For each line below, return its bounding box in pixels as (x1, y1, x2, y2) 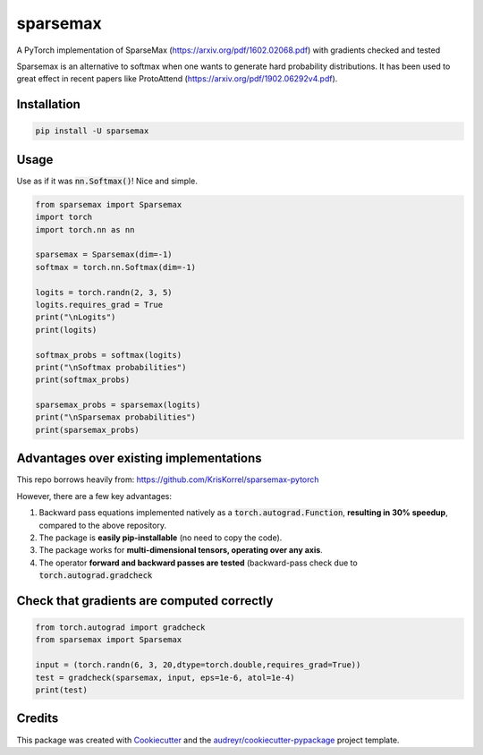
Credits (16, 711, 59, 726)
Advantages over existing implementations (16, 451, 263, 466)
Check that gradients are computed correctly (16, 593, 274, 608)
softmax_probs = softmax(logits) (35, 350, 182, 360)
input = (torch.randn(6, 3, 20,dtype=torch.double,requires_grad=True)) (35, 660, 361, 670)
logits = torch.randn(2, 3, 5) (35, 287, 174, 297)
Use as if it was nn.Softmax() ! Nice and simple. (16, 175, 199, 186)
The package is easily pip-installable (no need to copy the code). (38, 532, 283, 543)
